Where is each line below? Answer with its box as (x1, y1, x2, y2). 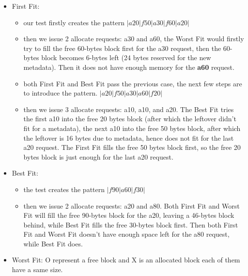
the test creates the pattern (23, 184, 105, 194)
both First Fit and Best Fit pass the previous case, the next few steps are (23, 78, 242, 88)
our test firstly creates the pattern (23, 17, 125, 27)
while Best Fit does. (23, 238, 83, 248)
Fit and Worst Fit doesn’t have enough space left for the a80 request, (23, 229, 230, 239)
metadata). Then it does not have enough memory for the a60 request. (23, 62, 234, 72)
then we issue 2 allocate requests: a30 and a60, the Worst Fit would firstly (23, 33, 244, 44)
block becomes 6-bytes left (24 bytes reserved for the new (41, 52, 211, 63)
